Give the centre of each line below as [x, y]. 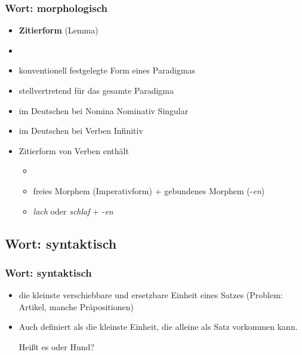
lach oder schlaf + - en [73, 211]
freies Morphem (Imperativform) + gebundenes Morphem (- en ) [149, 190]
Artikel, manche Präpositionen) [76, 306]
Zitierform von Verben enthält [74, 150]
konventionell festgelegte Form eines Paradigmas [107, 70]
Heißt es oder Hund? [56, 346]
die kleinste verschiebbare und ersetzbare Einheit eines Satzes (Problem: [151, 295]
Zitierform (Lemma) [58, 30]
